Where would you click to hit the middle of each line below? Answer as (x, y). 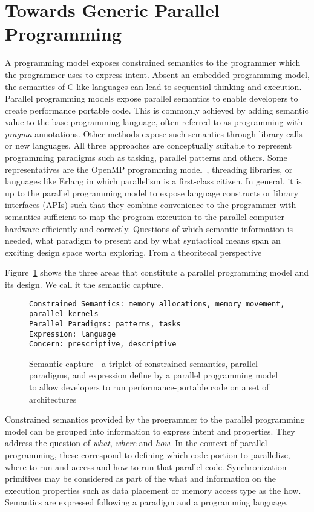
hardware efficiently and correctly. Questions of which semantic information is (149, 228)
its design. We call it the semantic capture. (84, 284)
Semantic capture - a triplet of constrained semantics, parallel (143, 363)
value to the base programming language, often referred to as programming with (154, 122)
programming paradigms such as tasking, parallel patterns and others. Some (146, 157)
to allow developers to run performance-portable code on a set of (149, 387)
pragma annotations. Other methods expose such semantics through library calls (154, 133)
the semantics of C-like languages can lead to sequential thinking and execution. (153, 86)
